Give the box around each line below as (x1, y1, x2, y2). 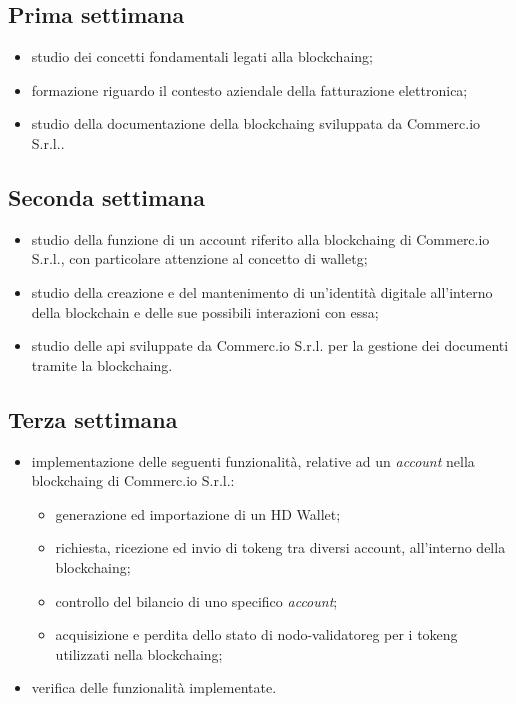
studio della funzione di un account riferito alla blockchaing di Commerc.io (31, 228, 490, 249)
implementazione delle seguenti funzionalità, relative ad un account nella (31, 450, 475, 471)
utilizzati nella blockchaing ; (55, 643, 223, 664)
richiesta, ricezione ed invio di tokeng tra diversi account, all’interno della (55, 537, 506, 558)
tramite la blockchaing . (31, 354, 173, 375)
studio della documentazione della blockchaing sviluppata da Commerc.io (31, 113, 481, 134)
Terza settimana (8, 403, 178, 434)
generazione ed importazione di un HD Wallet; (55, 503, 341, 524)
